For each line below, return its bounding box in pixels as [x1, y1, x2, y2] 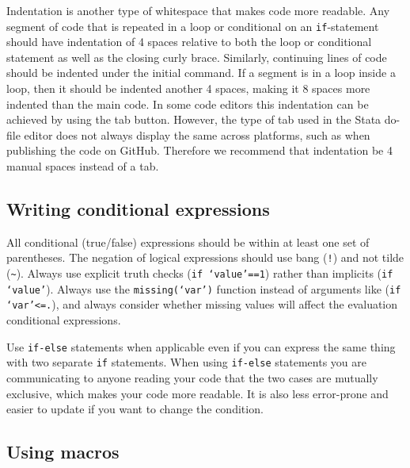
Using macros [6, 439, 120, 464]
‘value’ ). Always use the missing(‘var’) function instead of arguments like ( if [6, 280, 401, 297]
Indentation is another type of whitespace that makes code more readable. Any [6, 2, 390, 18]
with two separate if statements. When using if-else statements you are [6, 354, 367, 370]
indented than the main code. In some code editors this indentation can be [6, 95, 369, 112]
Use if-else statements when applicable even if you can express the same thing [6, 338, 396, 355]
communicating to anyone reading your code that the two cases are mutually [6, 369, 378, 386]
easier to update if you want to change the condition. [6, 401, 264, 417]
